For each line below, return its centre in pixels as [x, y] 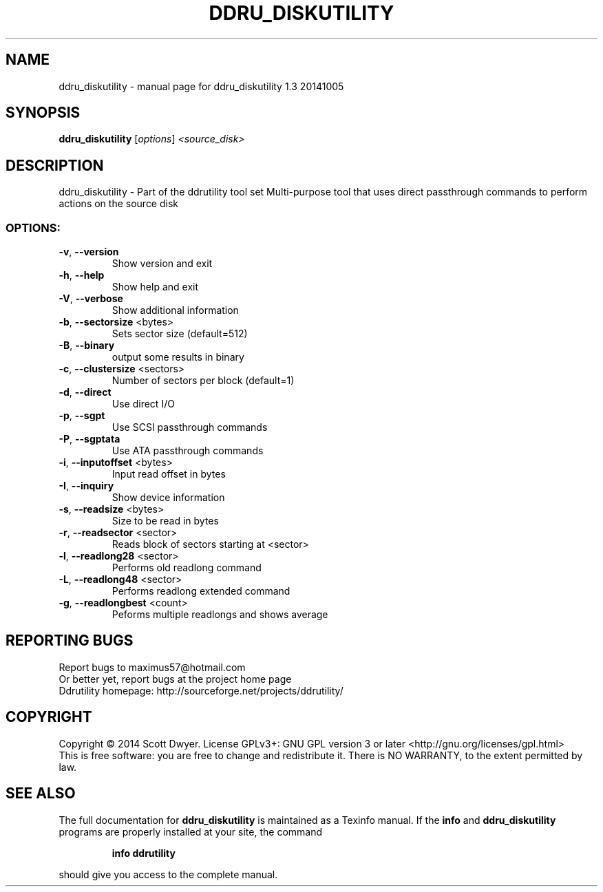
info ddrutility [144, 853]
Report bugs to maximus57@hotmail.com [152, 667]
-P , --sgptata [89, 439]
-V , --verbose [91, 299]
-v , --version [89, 252]
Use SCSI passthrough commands [190, 427]
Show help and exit [155, 287]
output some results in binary [178, 357]
